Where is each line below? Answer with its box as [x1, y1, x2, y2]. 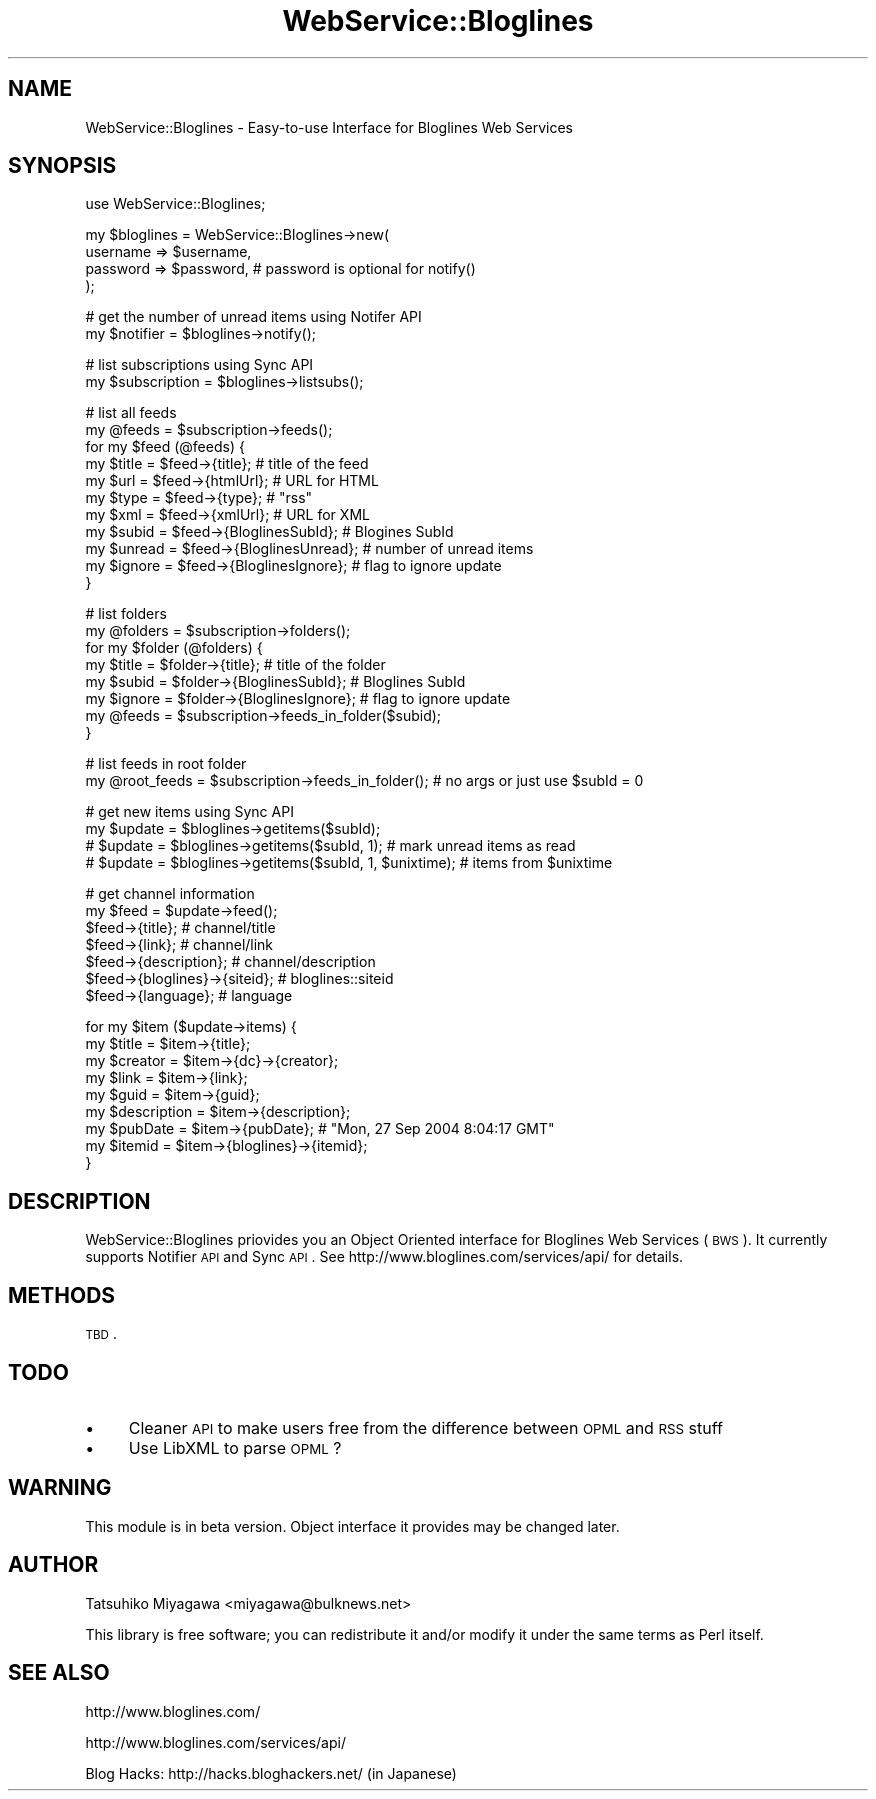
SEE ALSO [8, 1660, 110, 1686]
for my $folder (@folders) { [85, 639, 263, 657]
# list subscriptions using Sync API [85, 356, 314, 374]
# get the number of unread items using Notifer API [85, 308, 422, 326]
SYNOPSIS [8, 153, 117, 179]
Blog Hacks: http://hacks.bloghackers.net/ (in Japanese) [85, 1764, 457, 1782]
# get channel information [85, 885, 255, 903]
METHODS [8, 1282, 116, 1308]
